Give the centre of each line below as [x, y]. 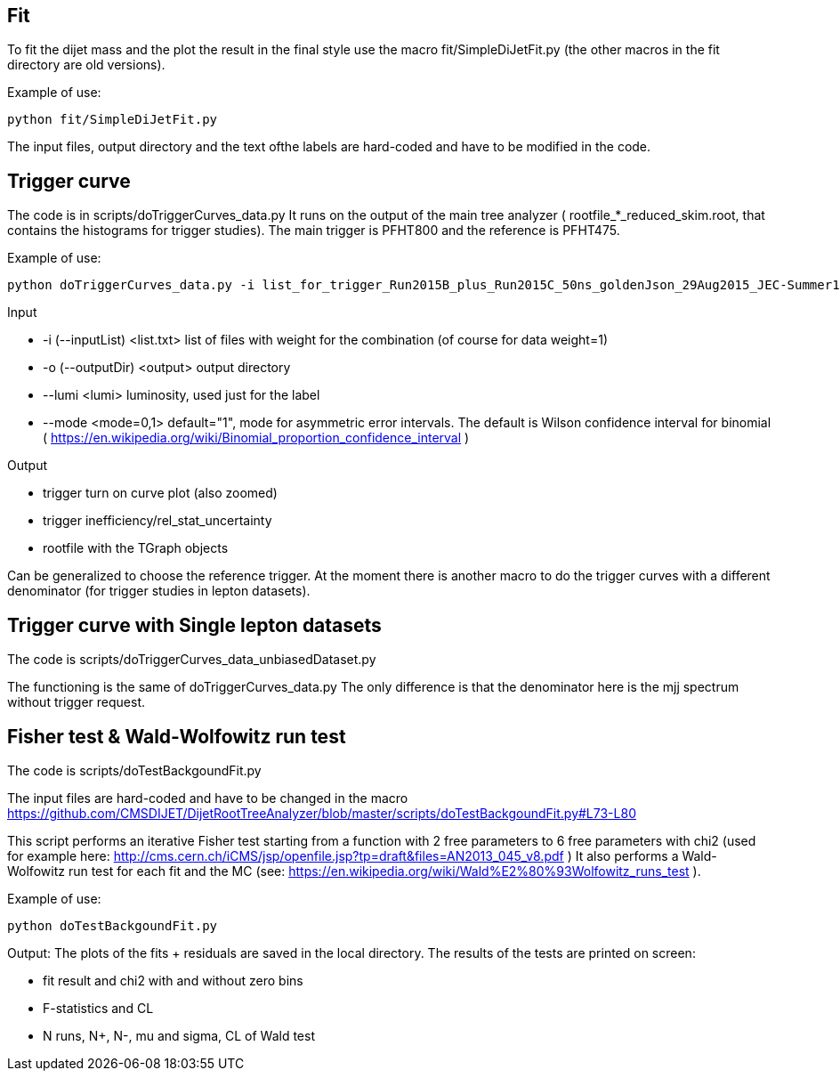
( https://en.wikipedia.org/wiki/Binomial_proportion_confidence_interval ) [256, 438]
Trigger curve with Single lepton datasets [194, 625]
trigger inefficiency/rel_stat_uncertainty [157, 521]
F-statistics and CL [98, 1008]
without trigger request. [77, 702]
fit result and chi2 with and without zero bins [173, 980]
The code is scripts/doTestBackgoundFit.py [134, 770]
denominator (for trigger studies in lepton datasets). [159, 591]
